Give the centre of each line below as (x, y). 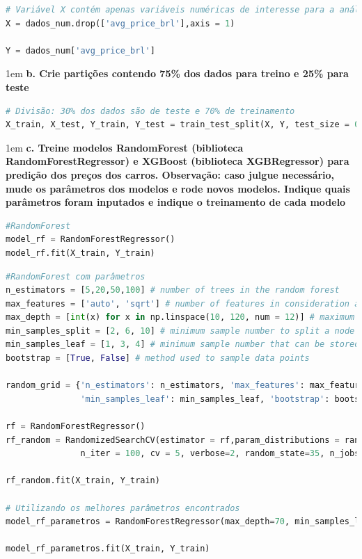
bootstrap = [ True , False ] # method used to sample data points (158, 358)
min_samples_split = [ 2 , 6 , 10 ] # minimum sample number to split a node (180, 331)
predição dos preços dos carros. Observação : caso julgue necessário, (170, 174)
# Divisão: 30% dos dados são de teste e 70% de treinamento (150, 111)
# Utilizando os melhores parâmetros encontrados (123, 508)
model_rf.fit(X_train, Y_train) (80, 253)
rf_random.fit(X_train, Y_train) (83, 481)
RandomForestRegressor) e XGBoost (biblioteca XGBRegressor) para (178, 161)
